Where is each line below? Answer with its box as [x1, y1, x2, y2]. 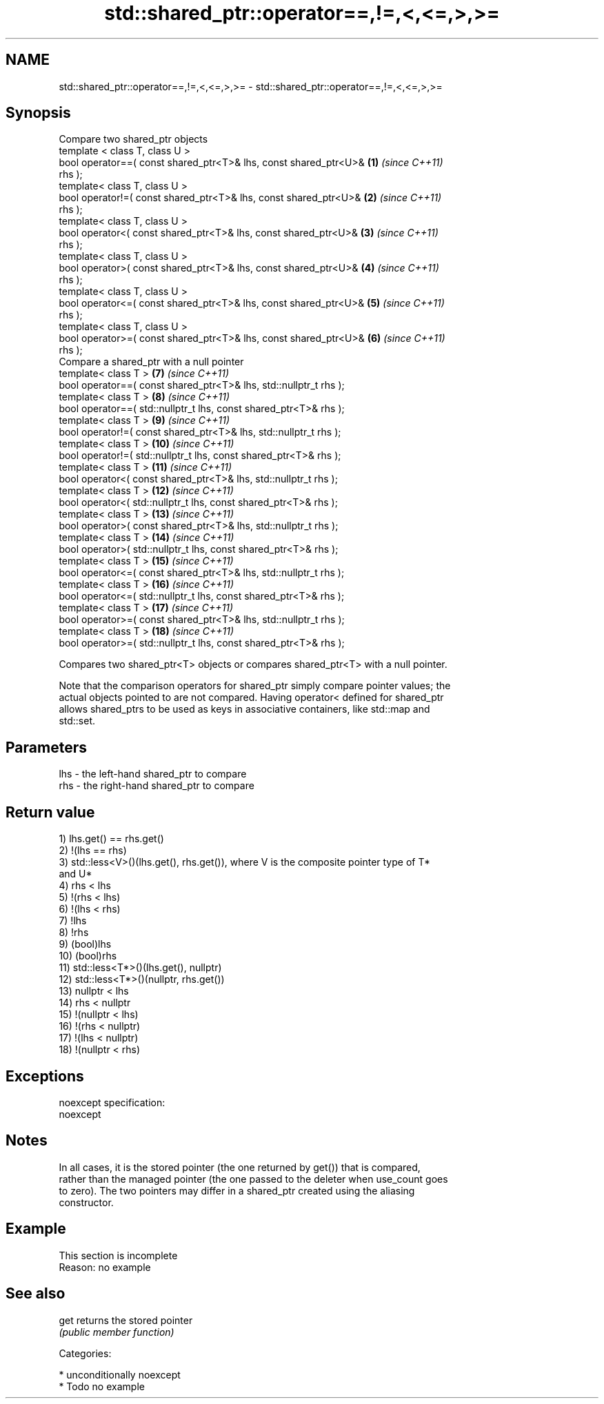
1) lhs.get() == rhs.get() [59, 833, 164, 845]
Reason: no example [59, 1261, 151, 1273]
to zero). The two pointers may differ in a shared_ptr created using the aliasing [59, 1184, 415, 1197]
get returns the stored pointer [59, 1314, 193, 1326]
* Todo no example [59, 1380, 145, 1392]
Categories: [59, 1347, 112, 1359]
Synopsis [6, 104, 71, 122]
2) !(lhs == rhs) [59, 844, 127, 857]
